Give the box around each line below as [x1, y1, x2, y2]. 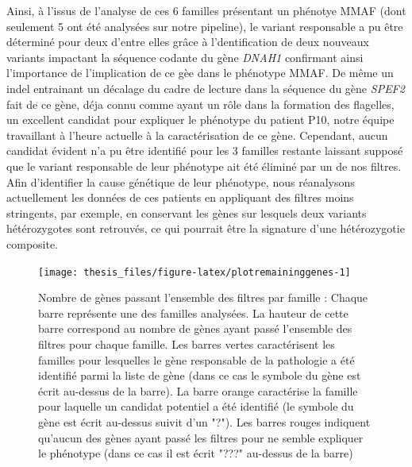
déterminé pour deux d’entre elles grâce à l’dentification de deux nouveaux [6, 33, 369, 50]
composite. [6, 235, 59, 252]
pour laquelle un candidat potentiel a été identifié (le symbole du [38, 398, 354, 415]
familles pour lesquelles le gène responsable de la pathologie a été [38, 351, 355, 368]
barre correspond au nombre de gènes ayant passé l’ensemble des [38, 320, 352, 337]
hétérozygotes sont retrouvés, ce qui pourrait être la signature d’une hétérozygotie [6, 220, 405, 237]
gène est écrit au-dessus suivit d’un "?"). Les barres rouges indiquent [38, 413, 371, 430]
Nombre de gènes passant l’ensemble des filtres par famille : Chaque [38, 289, 368, 306]
